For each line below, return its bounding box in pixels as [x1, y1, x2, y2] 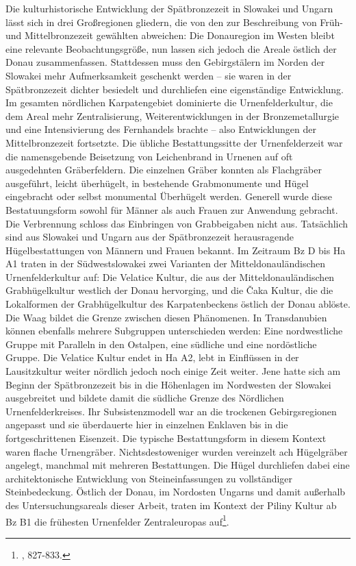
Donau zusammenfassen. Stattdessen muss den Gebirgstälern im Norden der [5, 55, 325, 69]
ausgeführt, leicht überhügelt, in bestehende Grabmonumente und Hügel [5, 175, 309, 190]
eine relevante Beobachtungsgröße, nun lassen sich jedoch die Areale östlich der [5, 41, 337, 56]
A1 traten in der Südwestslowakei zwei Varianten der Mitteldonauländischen [5, 256, 326, 271]
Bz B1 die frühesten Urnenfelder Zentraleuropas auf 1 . [5, 512, 229, 528]
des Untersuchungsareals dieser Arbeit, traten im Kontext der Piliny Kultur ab [5, 497, 337, 512]
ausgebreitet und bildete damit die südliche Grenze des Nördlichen [5, 391, 284, 405]
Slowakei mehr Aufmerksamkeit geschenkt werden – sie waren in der [5, 68, 292, 82]
